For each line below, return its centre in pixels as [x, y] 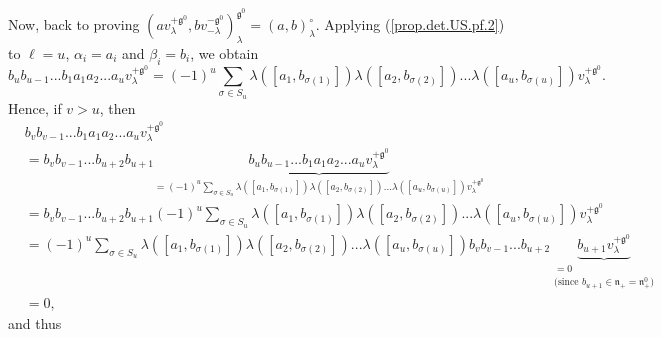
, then [117, 107]
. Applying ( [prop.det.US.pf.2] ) [410, 24]
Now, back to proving [74, 24]
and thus [35, 322]
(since [566, 282]
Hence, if [35, 107]
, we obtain [224, 52]
